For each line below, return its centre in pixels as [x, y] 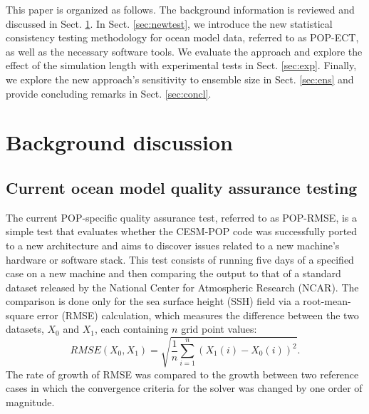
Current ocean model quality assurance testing [182, 187]
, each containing [131, 329]
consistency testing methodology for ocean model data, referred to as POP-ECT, [182, 37]
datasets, [25, 329]
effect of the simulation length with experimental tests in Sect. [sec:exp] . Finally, [181, 65]
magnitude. [30, 402]
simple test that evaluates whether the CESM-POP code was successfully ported [182, 231]
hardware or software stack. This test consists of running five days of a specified [180, 259]
